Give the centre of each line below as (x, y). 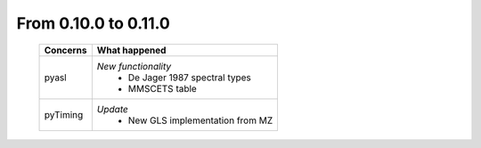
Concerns (65, 50)
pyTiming (64, 114)
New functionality (134, 66)
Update (112, 109)
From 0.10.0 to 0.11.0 (94, 23)
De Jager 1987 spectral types (189, 78)
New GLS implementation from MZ (200, 120)
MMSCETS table (163, 88)
